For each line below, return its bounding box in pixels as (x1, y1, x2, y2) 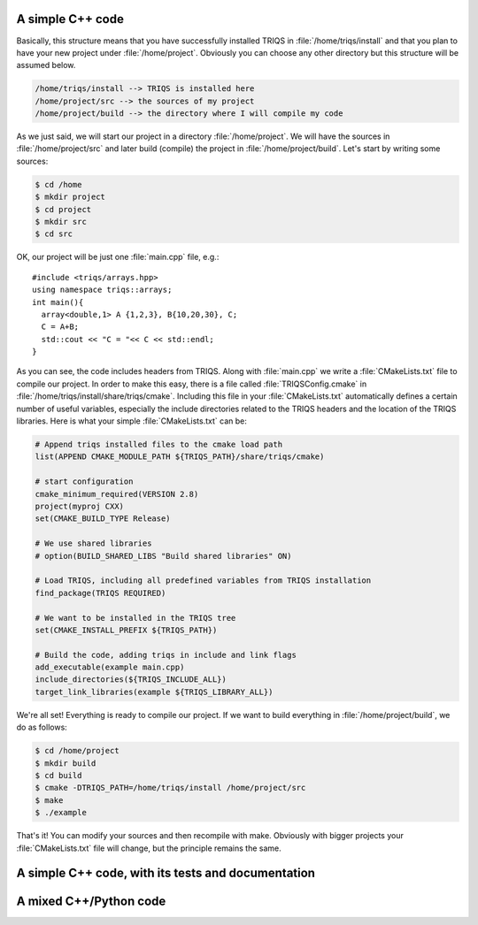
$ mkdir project (35, 192, 106, 203)
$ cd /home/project (35, 745, 119, 756)
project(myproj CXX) (35, 501, 124, 511)
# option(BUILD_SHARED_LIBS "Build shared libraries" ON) (35, 551, 292, 561)
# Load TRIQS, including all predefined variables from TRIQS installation (35, 576, 372, 585)
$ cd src (35, 229, 73, 239)
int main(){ (32, 297, 84, 307)
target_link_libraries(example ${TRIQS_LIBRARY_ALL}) (35, 686, 274, 697)
